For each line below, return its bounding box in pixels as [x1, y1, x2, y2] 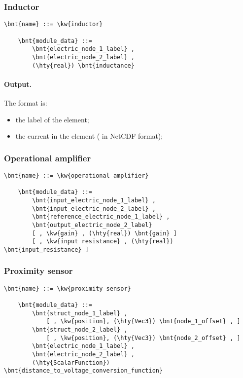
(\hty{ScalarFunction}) [32, 359, 110, 366]
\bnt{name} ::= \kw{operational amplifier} [4, 172, 149, 179]
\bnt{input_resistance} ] [4, 246, 89, 253]
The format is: [4, 97, 47, 108]
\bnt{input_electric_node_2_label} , [32, 205, 156, 212]
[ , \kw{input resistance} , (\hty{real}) [32, 238, 174, 245]
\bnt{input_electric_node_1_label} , [32, 196, 156, 204]
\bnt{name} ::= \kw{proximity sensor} [4, 285, 131, 292]
